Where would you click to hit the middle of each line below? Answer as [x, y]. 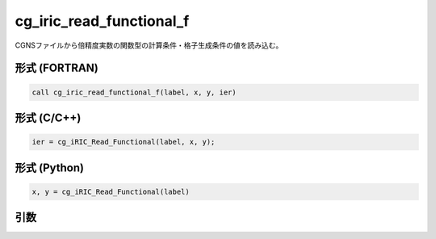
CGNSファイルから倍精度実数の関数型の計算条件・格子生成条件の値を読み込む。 [149, 45]
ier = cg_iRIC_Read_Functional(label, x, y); [124, 142]
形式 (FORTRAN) [57, 68]
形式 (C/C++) [48, 117]
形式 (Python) [50, 168]
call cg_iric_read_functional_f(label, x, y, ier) [134, 92]
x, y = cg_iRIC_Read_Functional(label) [111, 191]
